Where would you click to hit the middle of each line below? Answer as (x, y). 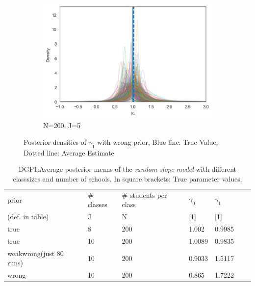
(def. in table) (28, 217)
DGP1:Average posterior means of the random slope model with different (127, 169)
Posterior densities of (55, 142)
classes (97, 204)
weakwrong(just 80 (36, 253)
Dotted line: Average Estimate (69, 152)
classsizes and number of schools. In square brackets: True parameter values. (127, 178)
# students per (144, 195)
